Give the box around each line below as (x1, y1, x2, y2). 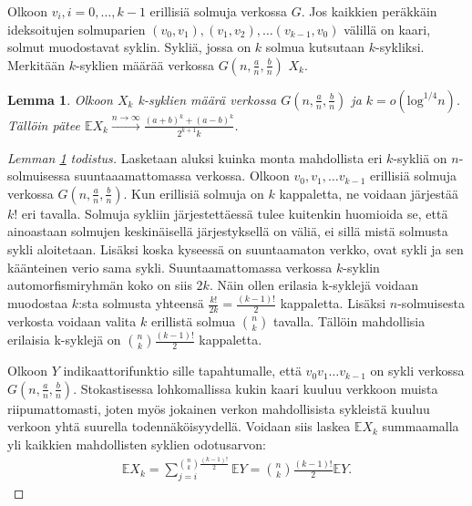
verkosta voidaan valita (7, 311, 137, 330)
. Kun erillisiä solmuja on (123, 183, 264, 202)
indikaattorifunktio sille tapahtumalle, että (63, 361, 302, 380)
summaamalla (382, 417, 459, 436)
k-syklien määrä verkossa (138, 89, 277, 108)
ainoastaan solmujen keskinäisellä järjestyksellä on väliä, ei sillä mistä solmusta (7, 222, 448, 241)
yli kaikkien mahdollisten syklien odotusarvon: (7, 434, 266, 453)
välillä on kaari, (344, 19, 431, 38)
